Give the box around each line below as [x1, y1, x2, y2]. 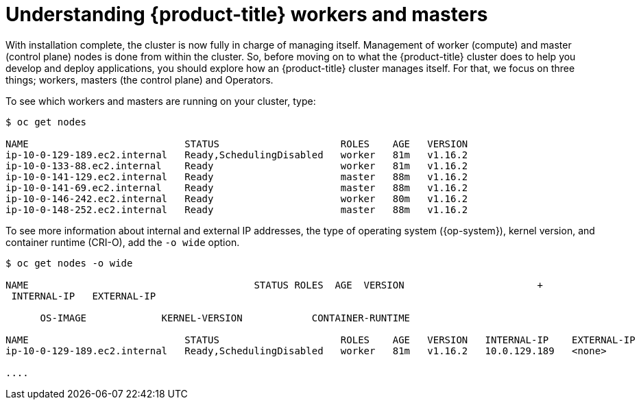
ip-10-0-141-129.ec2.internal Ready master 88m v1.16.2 [5, 171, 468, 182]
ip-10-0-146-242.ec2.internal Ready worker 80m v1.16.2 [5, 193, 468, 204]
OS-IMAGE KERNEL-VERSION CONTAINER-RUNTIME [40, 312, 411, 323]
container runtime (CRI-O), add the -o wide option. [5, 236, 240, 248]
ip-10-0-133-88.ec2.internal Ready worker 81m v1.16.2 [5, 160, 468, 171]
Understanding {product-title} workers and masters [5, 3, 488, 26]
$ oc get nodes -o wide [5, 257, 133, 269]
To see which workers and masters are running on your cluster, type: [5, 95, 316, 107]
